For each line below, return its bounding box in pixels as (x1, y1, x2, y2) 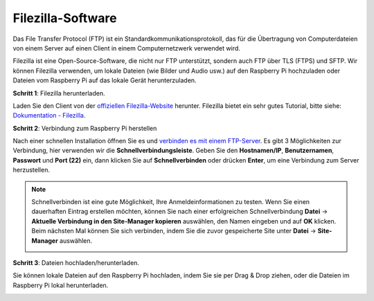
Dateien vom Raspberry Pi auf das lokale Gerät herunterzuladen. (12, 76, 197, 84)
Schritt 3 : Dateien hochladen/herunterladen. (12, 258, 140, 266)
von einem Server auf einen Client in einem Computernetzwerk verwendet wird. (12, 44, 240, 52)
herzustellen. (12, 166, 50, 174)
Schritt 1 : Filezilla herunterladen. (12, 89, 105, 97)
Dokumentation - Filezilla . (12, 111, 86, 120)
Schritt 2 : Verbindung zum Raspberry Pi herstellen (12, 124, 157, 132)
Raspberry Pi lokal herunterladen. (12, 281, 109, 289)
